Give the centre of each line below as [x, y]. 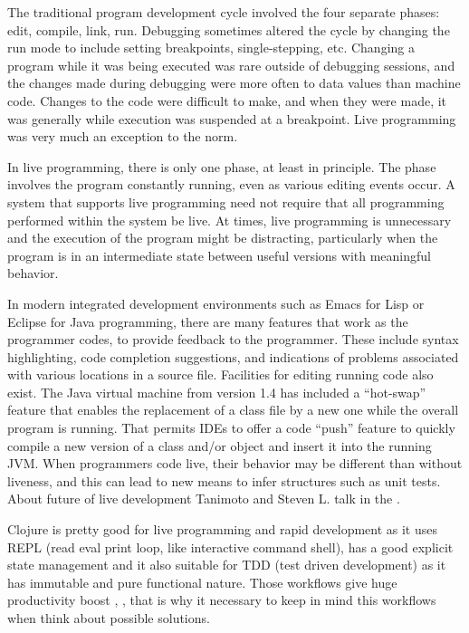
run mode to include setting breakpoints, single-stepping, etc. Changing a [211, 48]
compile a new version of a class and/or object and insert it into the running [220, 445]
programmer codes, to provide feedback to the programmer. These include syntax [233, 339]
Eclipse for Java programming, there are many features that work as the [208, 321]
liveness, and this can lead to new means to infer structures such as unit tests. [224, 480]
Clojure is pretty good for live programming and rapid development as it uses [223, 529]
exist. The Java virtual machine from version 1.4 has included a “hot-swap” [217, 392]
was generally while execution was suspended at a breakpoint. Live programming [232, 118]
